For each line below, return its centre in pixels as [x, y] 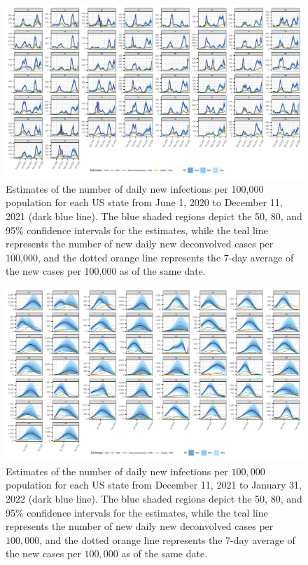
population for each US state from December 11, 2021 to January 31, [154, 485]
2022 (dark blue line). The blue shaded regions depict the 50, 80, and [154, 498]
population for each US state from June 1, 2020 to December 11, [144, 202]
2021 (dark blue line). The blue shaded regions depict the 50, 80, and [154, 216]
